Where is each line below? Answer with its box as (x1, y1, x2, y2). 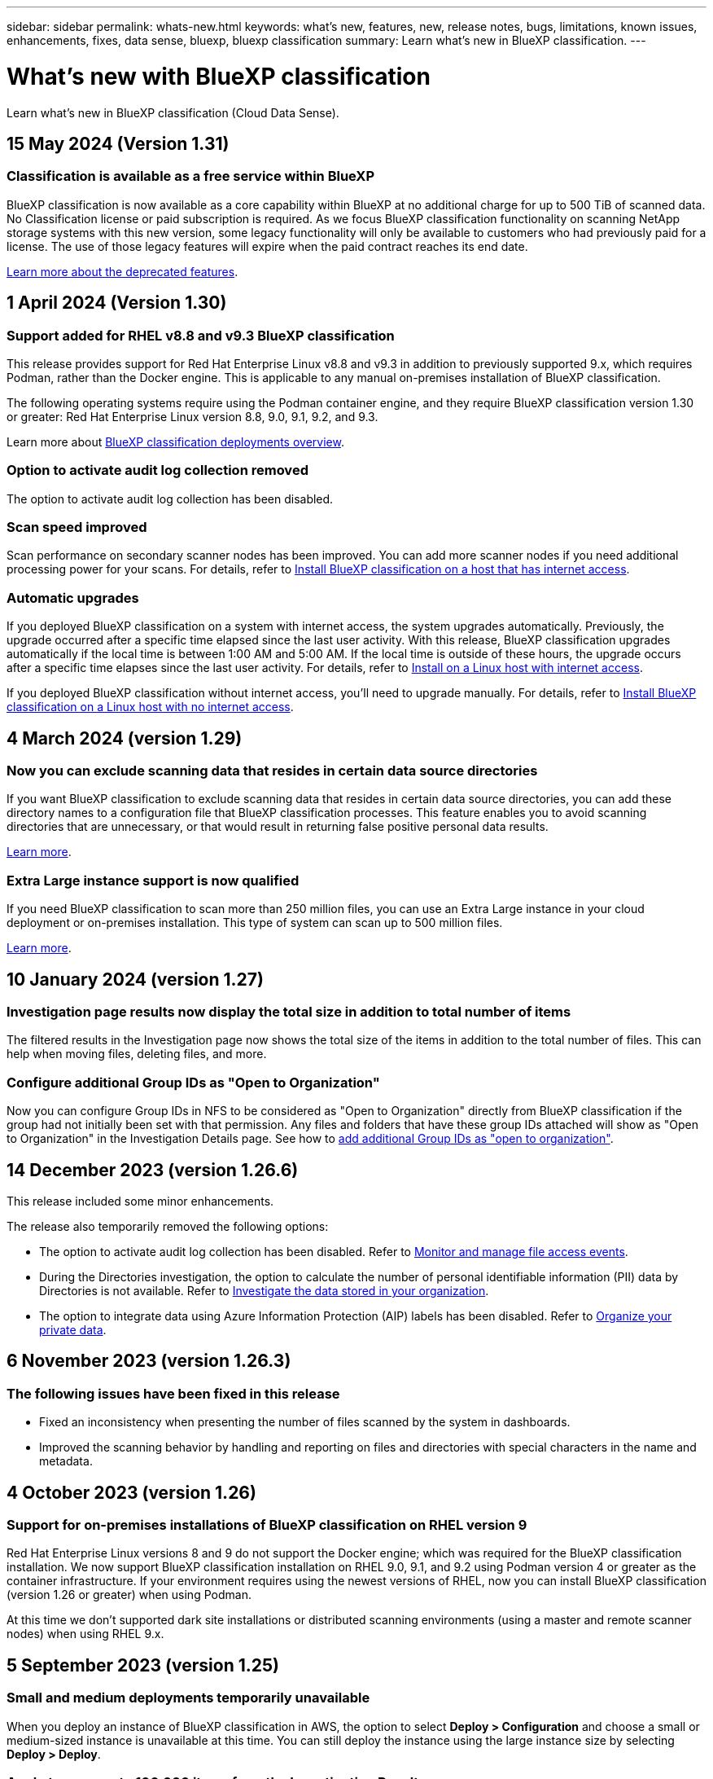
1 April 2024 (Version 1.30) (7, 292, 227, 314)
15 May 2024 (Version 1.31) (7, 133, 230, 154)
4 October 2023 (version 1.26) (7, 1482, 256, 1503)
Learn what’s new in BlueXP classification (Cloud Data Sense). (7, 105, 339, 120)
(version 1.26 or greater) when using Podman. (7, 1588, 252, 1602)
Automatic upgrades (7, 589, 139, 606)
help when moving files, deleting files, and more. (7, 1047, 267, 1061)
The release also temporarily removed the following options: (7, 1219, 329, 1233)
